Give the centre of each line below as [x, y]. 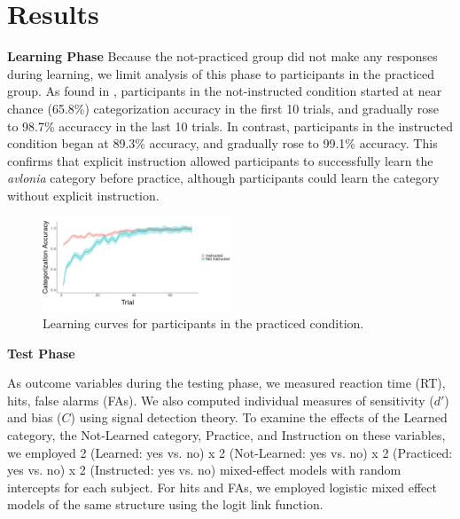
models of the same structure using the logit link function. [165, 504]
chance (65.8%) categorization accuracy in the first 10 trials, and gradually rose [223, 108]
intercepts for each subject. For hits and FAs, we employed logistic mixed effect [222, 487]
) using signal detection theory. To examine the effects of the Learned [259, 417]
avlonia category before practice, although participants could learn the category [223, 178]
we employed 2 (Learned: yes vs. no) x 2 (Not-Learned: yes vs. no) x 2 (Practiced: [230, 452]
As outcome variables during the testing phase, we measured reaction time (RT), [226, 383]
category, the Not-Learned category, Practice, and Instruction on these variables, [226, 435]
